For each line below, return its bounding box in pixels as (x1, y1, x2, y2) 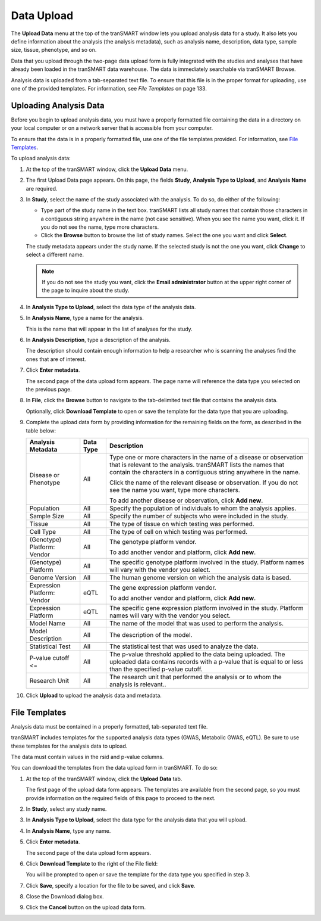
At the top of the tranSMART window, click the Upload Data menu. (26, 166, 188, 173)
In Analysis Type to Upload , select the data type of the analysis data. (26, 303, 196, 310)
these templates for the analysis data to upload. (11, 742, 128, 749)
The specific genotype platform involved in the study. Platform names (109, 558, 304, 566)
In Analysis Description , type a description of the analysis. (26, 337, 171, 343)
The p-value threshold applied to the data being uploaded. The (109, 650, 285, 658)
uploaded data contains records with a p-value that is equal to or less (109, 657, 304, 665)
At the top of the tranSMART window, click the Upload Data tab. (26, 775, 182, 782)
